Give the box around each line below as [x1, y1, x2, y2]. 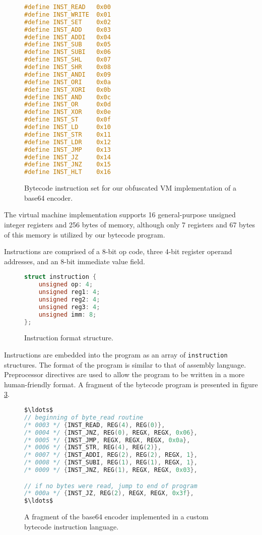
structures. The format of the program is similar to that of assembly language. [4, 359, 246, 370]
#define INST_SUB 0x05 [24, 41, 111, 48]
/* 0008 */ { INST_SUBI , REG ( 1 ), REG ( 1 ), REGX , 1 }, [24, 459, 198, 466]
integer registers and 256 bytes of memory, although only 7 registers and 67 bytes [4, 219, 255, 229]
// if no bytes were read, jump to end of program [24, 482, 198, 490]
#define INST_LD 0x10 [24, 124, 111, 131]
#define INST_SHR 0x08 [24, 64, 111, 71]
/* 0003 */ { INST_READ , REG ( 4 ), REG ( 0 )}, [24, 421, 165, 429]
